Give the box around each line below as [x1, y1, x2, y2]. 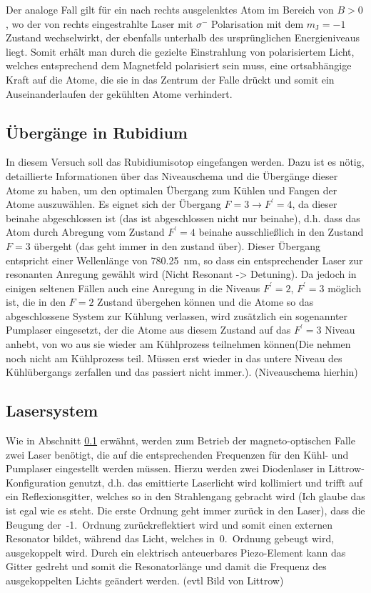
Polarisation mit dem [211, 16, 304, 31]
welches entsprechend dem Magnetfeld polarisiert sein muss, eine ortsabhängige [6, 58, 352, 73]
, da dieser [292, 196, 337, 211]
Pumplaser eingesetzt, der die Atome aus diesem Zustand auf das [6, 322, 291, 337]
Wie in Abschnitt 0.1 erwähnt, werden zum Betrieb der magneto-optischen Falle [6, 433, 355, 448]
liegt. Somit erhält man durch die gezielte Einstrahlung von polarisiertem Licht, [6, 44, 355, 59]
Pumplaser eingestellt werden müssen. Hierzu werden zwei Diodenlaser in [6, 461, 325, 476]
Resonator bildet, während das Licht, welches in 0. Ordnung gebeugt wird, [6, 531, 335, 546]
